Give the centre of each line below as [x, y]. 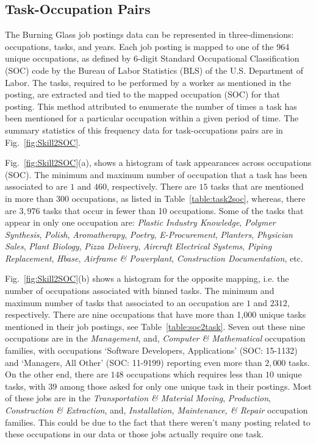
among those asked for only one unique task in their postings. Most [185, 386]
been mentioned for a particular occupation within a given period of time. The [152, 118]
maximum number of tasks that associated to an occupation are [124, 302]
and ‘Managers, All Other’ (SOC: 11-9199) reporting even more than [134, 362]
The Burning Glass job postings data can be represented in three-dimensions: [149, 34]
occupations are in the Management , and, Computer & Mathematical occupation [155, 338]
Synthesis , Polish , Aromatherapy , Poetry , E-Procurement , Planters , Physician [149, 234]
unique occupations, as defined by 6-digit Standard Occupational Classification [152, 58]
